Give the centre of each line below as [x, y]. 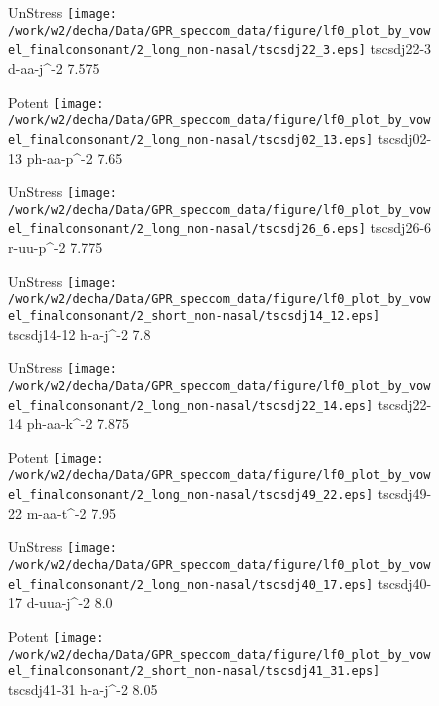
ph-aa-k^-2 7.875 [77, 423]
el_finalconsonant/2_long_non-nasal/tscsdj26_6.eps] [187, 229]
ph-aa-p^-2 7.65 [74, 157]
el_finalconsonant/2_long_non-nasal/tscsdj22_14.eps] [191, 405]
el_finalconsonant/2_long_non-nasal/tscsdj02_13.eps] [191, 139]
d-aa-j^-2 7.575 [54, 67]
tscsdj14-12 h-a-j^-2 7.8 [79, 333]
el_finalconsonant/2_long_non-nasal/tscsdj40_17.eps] [191, 584]
